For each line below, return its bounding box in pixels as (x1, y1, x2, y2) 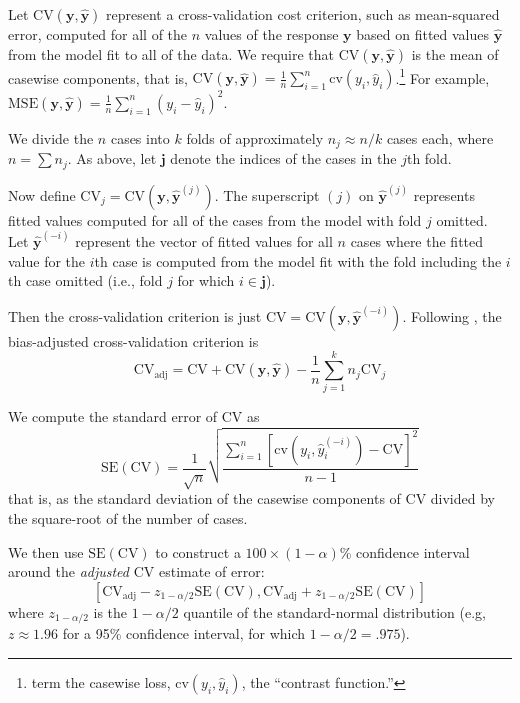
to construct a (155, 541, 241, 562)
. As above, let (67, 148, 157, 169)
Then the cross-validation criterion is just (8, 305, 262, 326)
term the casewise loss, (31, 671, 171, 692)
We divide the (8, 127, 94, 148)
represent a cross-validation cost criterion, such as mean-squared (106, 4, 500, 24)
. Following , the (402, 305, 502, 326)
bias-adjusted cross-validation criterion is (8, 330, 259, 351)
